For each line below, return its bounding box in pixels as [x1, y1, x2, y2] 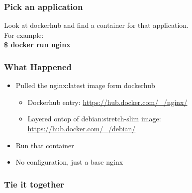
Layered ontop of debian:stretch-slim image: [27, 113, 161, 124]
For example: [4, 29, 44, 40]
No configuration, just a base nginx [15, 157, 123, 167]
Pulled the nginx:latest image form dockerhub [15, 80, 155, 91]
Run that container [15, 140, 74, 150]
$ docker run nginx [4, 39, 71, 50]
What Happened [4, 60, 72, 73]
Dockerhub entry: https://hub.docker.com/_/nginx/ [27, 96, 188, 107]
